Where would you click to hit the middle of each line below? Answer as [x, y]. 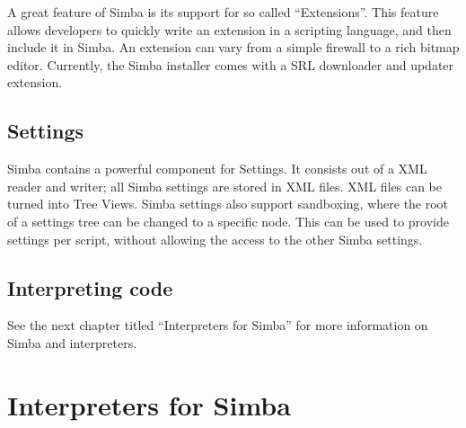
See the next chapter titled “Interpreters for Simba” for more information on [218, 325]
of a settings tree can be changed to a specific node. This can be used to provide [228, 221]
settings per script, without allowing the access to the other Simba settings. [215, 239]
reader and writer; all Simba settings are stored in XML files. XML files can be [224, 186]
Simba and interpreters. [72, 342]
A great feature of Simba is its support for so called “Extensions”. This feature [223, 12]
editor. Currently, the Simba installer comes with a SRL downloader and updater [231, 64]
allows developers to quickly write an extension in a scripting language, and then [229, 29]
